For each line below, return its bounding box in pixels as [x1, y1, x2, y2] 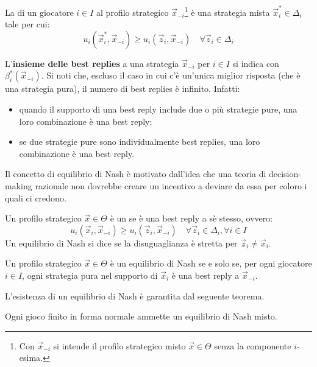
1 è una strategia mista [184, 4, 270, 18]
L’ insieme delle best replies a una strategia [5, 57, 179, 69]
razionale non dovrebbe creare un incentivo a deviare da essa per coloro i [35, 180, 307, 192]
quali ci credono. [5, 191, 66, 204]
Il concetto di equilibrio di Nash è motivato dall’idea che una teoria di [5, 167, 266, 180]
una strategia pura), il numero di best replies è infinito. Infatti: [5, 82, 240, 95]
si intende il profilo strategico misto [53, 339, 186, 352]
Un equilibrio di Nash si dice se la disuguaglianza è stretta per [5, 236, 238, 249]
